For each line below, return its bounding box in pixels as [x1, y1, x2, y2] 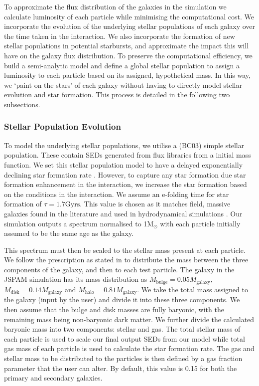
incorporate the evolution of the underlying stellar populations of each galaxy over [4, 21, 256, 31]
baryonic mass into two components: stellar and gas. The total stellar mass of [4, 324, 241, 334]
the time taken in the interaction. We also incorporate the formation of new [4, 30, 235, 41]
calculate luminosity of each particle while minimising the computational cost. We [4, 11, 254, 21]
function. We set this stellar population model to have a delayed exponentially [4, 159, 243, 170]
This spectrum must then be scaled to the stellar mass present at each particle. [4, 244, 246, 255]
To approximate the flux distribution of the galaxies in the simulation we [4, 1, 227, 11]
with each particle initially [160, 218, 241, 228]
